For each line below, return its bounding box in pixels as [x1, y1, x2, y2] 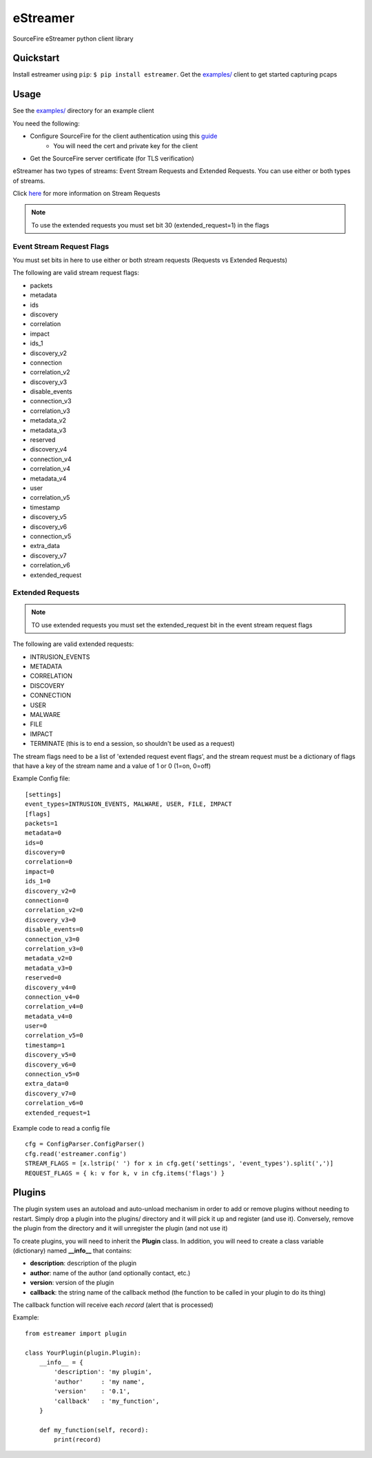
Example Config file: [12, 774, 70, 782]
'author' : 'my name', [54, 1377, 145, 1386]
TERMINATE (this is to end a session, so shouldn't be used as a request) [30, 740, 235, 748]
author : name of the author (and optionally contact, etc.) [30, 1268, 191, 1277]
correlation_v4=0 [25, 1003, 83, 1011]
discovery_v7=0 [25, 1089, 76, 1097]
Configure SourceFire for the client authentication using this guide [30, 132, 218, 141]
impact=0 [25, 867, 54, 875]
